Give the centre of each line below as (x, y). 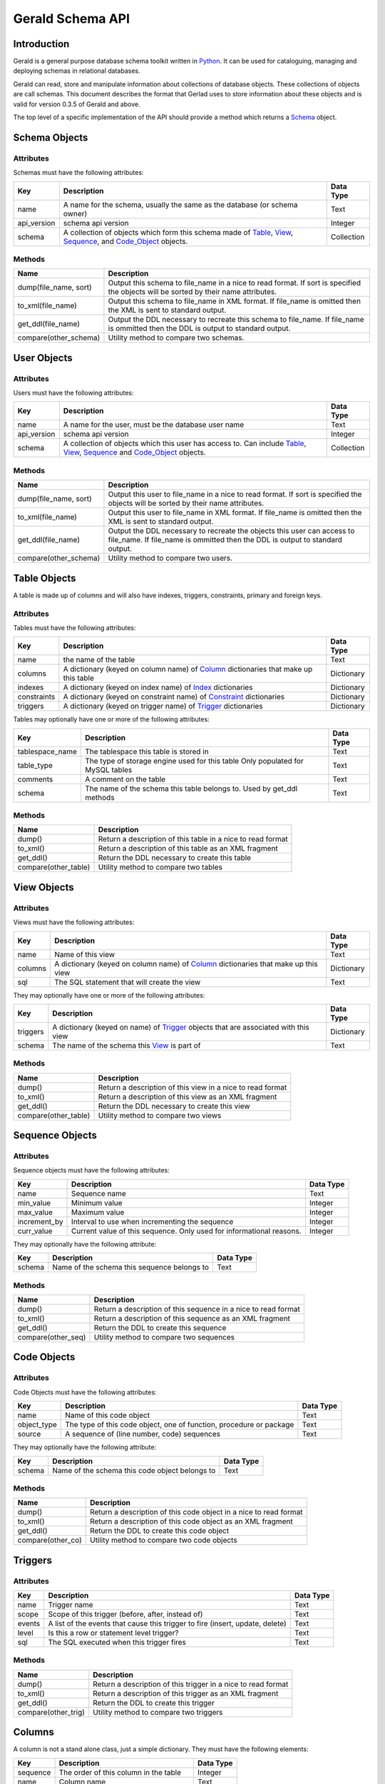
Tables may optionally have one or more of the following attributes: (111, 719)
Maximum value (98, 1212)
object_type (37, 1425)
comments (35, 779)
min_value (34, 1202)
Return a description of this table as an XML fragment (188, 848)
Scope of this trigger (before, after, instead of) (125, 1614)
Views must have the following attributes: (74, 922)
